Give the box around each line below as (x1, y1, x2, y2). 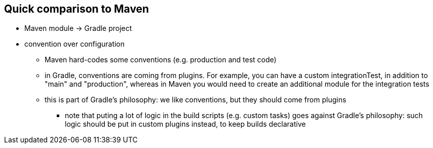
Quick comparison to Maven (4, 3, 149, 15)
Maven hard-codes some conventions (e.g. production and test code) (45, 55, 277, 64)
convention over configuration (24, 40, 125, 49)
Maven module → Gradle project (24, 24, 132, 33)
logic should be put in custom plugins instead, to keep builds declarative (65, 120, 306, 129)
